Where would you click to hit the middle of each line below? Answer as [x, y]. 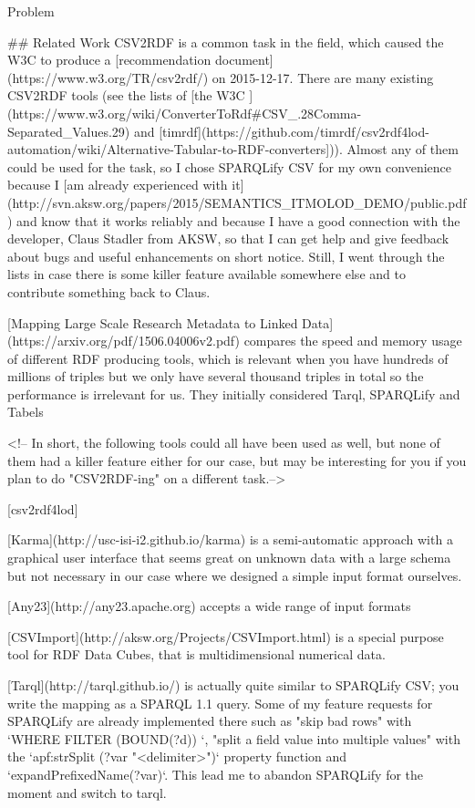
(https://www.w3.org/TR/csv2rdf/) [108, 77]
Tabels [26, 412]
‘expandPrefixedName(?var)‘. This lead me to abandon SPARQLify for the [216, 774]
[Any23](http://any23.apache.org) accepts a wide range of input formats [209, 606]
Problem [31, 11]
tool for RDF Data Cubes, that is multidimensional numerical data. [196, 654]
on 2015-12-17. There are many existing [323, 77]
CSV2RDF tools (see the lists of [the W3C [126, 95]
